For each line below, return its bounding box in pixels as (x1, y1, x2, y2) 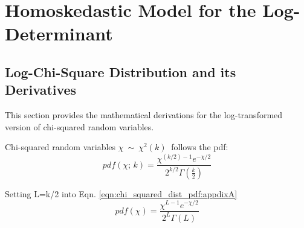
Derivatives (5, 80, 77, 99)
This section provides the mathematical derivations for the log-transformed (5, 109, 283, 121)
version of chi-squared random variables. (5, 120, 154, 133)
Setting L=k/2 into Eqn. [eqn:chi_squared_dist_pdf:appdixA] (5, 187, 238, 200)
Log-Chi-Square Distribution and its (5, 62, 236, 81)
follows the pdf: (171, 141, 228, 153)
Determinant (5, 21, 113, 46)
